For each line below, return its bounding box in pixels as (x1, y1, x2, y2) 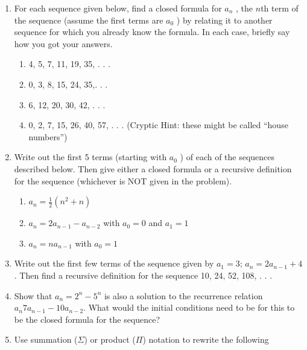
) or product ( (84, 333, 136, 346)
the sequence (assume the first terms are (14, 13, 163, 26)
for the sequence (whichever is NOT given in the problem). (14, 174, 232, 187)
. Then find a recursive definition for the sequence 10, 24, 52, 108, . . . (14, 268, 273, 281)
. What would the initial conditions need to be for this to (83, 301, 295, 314)
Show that (14, 289, 52, 302)
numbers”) (28, 130, 68, 143)
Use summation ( (14, 333, 78, 346)
